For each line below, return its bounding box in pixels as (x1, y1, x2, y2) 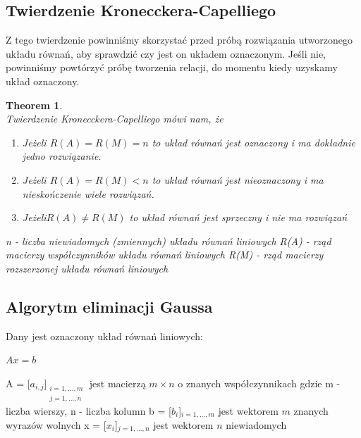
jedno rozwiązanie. (22, 149, 102, 163)
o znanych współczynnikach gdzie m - (178, 375, 341, 390)
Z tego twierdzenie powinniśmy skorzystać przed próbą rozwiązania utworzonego (6, 32, 353, 47)
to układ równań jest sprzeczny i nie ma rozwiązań (129, 210, 348, 225)
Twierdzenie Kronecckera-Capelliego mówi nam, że (6, 111, 224, 126)
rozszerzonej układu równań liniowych (6, 261, 169, 275)
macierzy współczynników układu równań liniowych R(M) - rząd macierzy (6, 247, 324, 262)
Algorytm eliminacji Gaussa (6, 295, 213, 317)
